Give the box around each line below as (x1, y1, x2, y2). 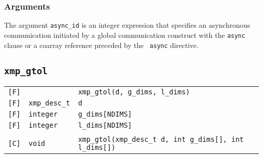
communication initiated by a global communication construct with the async (4, 29, 245, 40)
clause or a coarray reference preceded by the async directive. (4, 39, 199, 50)
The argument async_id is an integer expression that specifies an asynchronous (4, 20, 250, 30)
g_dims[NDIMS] (78, 110, 132, 118)
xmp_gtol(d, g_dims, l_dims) (78, 87, 190, 96)
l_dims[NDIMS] (78, 121, 132, 129)
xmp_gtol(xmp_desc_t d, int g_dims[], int (78, 135, 244, 143)
